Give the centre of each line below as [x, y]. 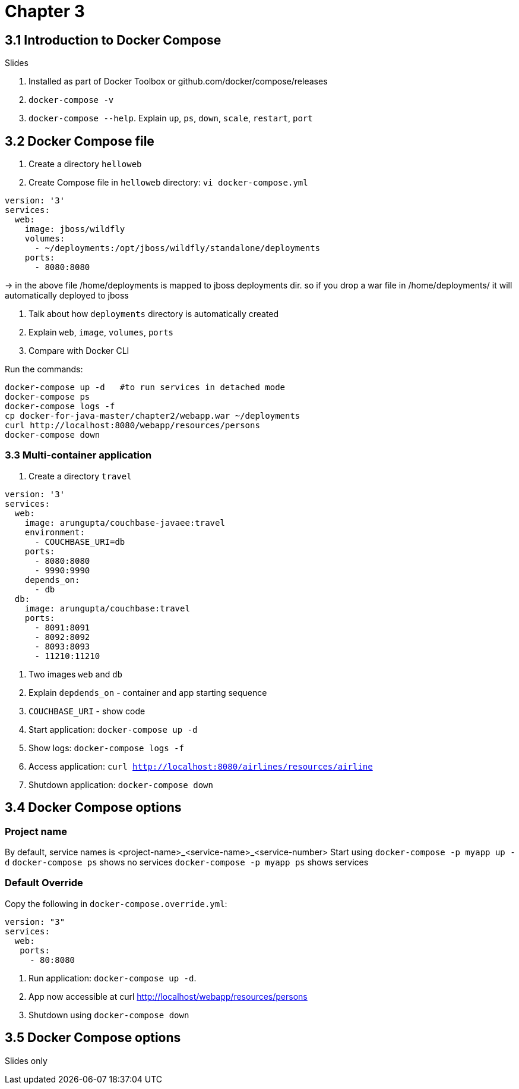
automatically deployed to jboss [67, 296]
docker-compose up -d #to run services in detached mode [145, 387]
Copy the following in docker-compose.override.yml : [116, 903]
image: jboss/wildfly [75, 229]
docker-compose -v [71, 100]
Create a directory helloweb [85, 164]
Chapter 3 [45, 11]
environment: [55, 532]
